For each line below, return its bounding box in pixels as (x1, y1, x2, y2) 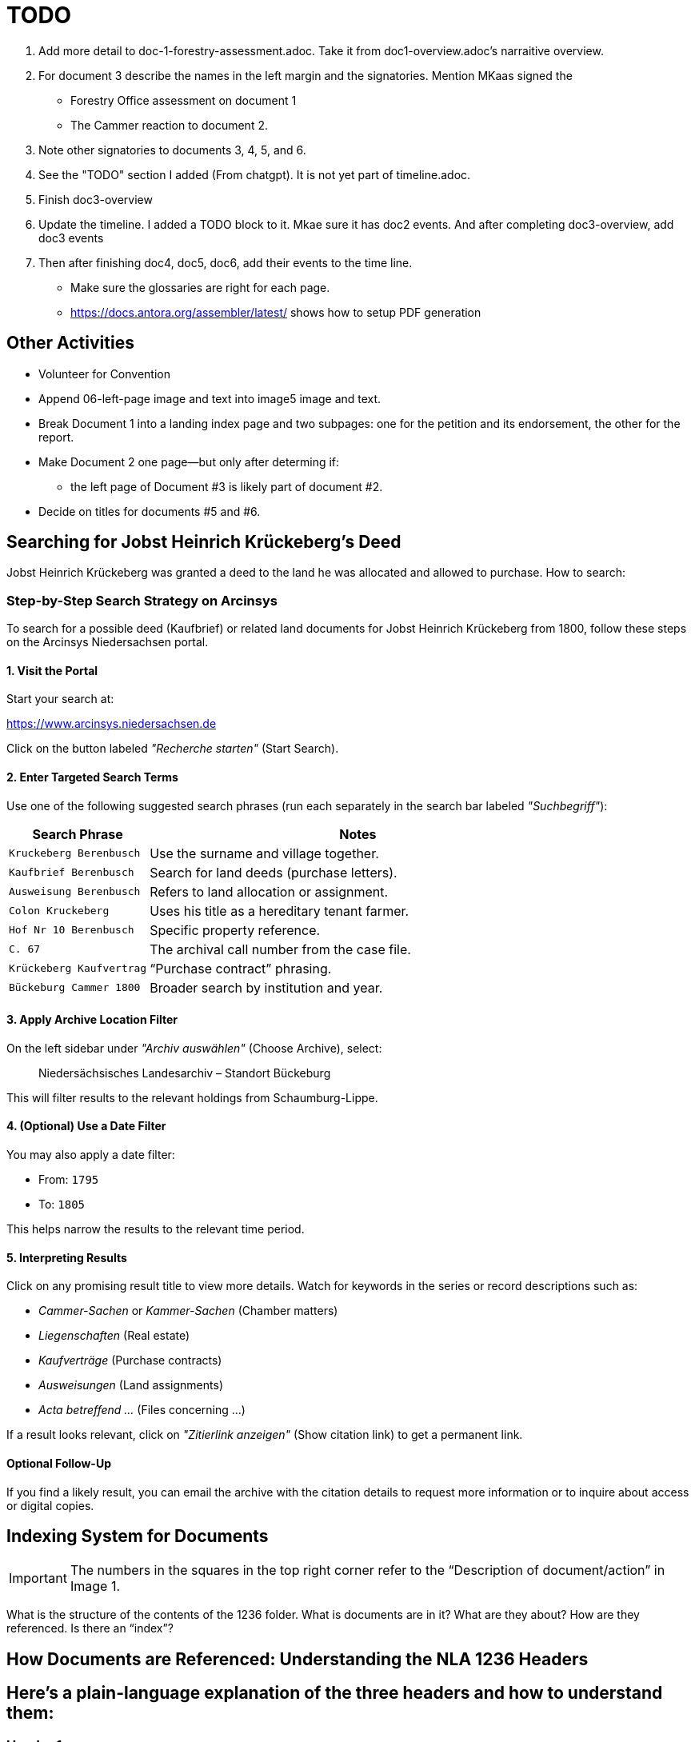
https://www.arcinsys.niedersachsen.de (6, 717, 217, 731)
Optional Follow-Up (6, 1456, 111, 1470)
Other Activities (6, 333, 134, 354)
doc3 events (38, 230, 104, 245)
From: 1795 (38, 1173, 99, 1187)
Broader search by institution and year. (150, 979, 383, 996)
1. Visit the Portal (6, 663, 98, 677)
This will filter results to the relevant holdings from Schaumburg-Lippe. (6, 1090, 378, 1105)
